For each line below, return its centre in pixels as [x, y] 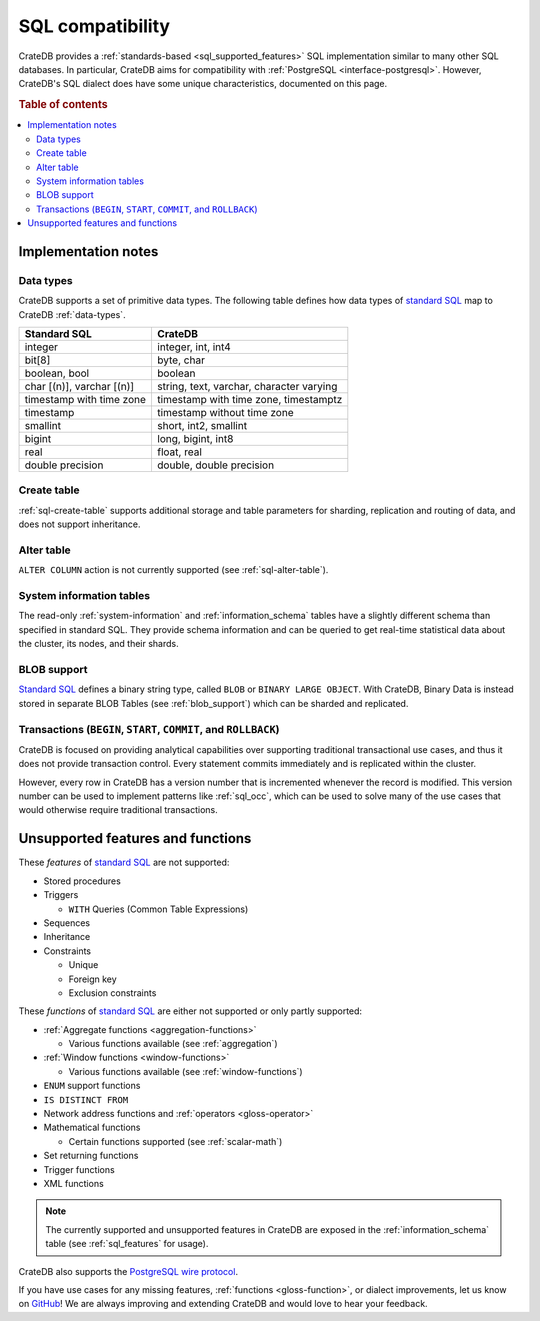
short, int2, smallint [202, 426]
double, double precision [215, 465]
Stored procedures [82, 881]
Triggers [61, 895]
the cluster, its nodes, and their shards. [98, 644]
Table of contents [63, 105]
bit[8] [37, 360]
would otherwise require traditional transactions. [118, 810]
